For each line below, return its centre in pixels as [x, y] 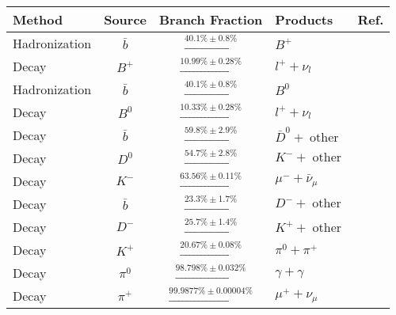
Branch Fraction [211, 19]
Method [38, 19]
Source [126, 19]
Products [304, 19]
